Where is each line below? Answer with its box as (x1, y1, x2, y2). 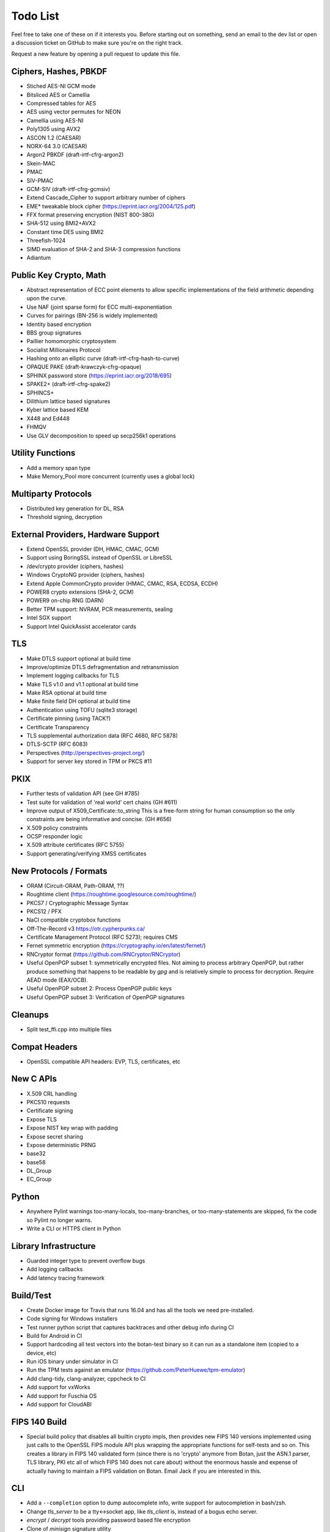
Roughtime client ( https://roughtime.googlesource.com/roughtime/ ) (26, 890, 197, 898)
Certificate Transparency (26, 723, 90, 730)
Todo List (11, 9, 59, 23)
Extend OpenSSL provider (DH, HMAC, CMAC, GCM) (26, 545, 159, 553)
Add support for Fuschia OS (26, 1392, 97, 1400)
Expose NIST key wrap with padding (26, 1124, 119, 1132)
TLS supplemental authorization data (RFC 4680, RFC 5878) (26, 732, 178, 740)
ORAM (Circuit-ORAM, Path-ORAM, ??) (26, 882, 125, 889)
